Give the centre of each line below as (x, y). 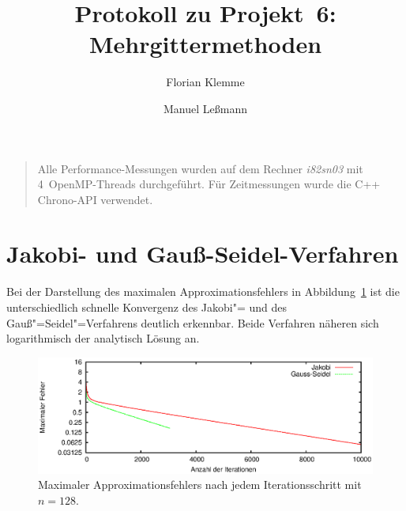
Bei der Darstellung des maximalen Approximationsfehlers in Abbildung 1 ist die (203, 291)
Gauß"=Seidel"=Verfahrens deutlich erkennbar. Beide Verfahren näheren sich (193, 322)
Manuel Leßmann (205, 108)
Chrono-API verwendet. (95, 199)
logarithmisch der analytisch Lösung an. (103, 338)
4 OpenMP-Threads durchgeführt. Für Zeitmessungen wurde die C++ (209, 184)
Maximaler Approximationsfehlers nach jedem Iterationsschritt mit (200, 485)
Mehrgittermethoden (205, 44)
